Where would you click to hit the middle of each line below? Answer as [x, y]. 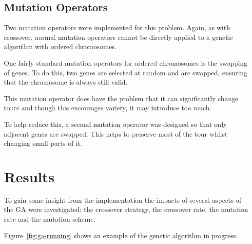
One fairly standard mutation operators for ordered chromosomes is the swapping [126, 62]
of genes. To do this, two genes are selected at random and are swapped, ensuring [126, 72]
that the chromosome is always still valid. [66, 82]
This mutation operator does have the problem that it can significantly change [121, 98]
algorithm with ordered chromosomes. [60, 46]
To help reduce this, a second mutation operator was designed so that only [116, 124]
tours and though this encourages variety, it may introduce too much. [108, 108]
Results [29, 176]
